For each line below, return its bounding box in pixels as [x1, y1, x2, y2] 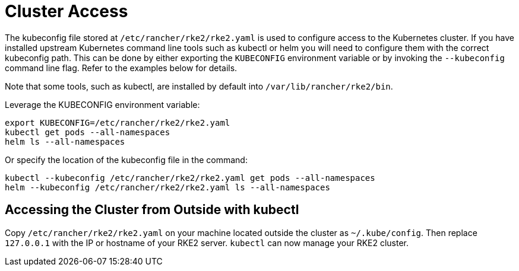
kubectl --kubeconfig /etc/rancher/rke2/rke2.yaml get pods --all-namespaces [5, 173, 375, 183]
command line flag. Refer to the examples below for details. [5, 62, 238, 73]
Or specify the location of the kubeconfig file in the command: [5, 154, 248, 165]
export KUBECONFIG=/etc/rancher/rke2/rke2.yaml [5, 117, 230, 127]
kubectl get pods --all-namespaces [5, 127, 170, 137]
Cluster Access [5, 1, 128, 21]
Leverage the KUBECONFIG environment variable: [5, 99, 200, 110]
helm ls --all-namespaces [5, 136, 125, 146]
